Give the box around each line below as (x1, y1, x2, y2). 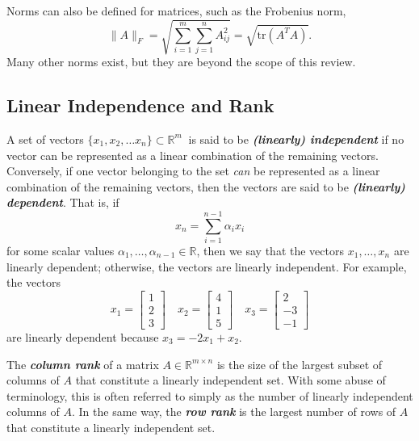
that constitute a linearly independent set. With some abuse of (75, 372, 386, 388)
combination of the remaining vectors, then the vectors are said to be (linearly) (6, 178, 405, 195)
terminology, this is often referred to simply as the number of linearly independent (6, 387, 413, 404)
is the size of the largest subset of (216, 355, 383, 372)
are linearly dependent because (6, 328, 159, 345)
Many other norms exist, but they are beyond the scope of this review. (6, 53, 356, 70)
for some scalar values (6, 242, 115, 259)
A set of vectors (6, 130, 84, 147)
